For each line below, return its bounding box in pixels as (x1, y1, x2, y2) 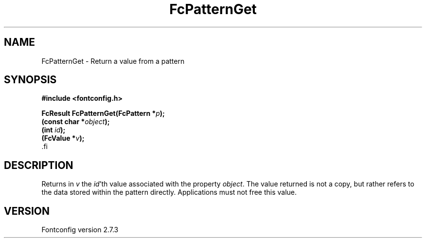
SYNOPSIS (4, 74, 57, 86)
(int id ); (41, 126, 66, 134)
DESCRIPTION (4, 159, 73, 171)
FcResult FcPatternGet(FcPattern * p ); (41, 109, 165, 118)
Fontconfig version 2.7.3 (41, 225, 119, 234)
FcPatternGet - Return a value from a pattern (41, 56, 185, 65)
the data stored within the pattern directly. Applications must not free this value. (41, 188, 297, 197)
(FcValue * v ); (41, 134, 85, 143)
